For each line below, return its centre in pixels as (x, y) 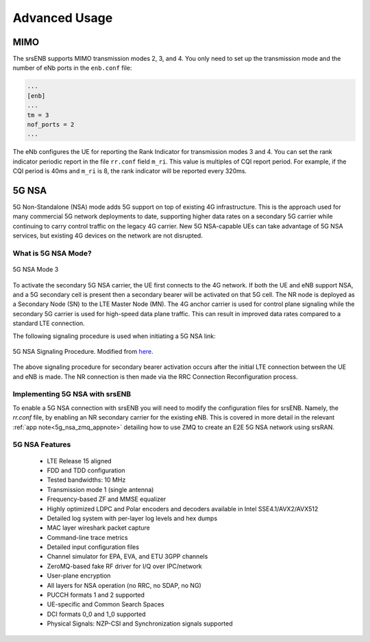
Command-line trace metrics (87, 537)
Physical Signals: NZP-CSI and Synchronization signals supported (140, 624)
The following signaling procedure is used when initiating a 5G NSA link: (114, 336)
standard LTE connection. (49, 323)
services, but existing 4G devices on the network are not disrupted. (108, 235)
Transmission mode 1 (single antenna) (100, 489)
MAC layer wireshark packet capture (98, 528)
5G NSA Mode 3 (36, 270)
